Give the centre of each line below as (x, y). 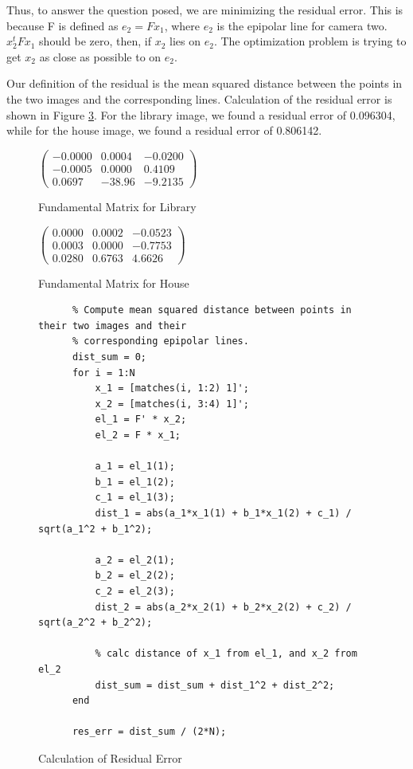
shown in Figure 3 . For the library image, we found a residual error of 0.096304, (201, 114)
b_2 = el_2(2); (135, 576)
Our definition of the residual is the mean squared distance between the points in (205, 83)
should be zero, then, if (95, 41)
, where (182, 25)
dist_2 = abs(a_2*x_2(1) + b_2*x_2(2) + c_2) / (223, 607)
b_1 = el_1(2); (135, 482)
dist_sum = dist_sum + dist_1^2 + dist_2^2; (215, 685)
